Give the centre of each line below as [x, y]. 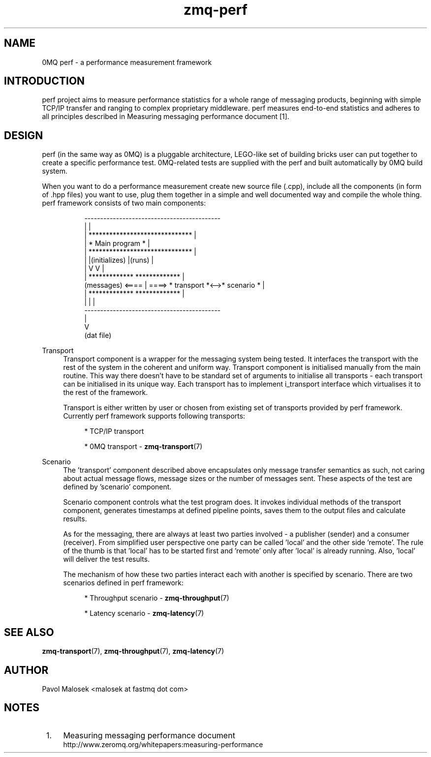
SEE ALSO [29, 632]
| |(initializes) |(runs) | [119, 260]
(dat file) [98, 335]
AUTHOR [26, 670]
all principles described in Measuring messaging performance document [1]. [166, 117]
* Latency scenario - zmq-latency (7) [144, 613]
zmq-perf [215, 10]
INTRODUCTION [45, 81]
